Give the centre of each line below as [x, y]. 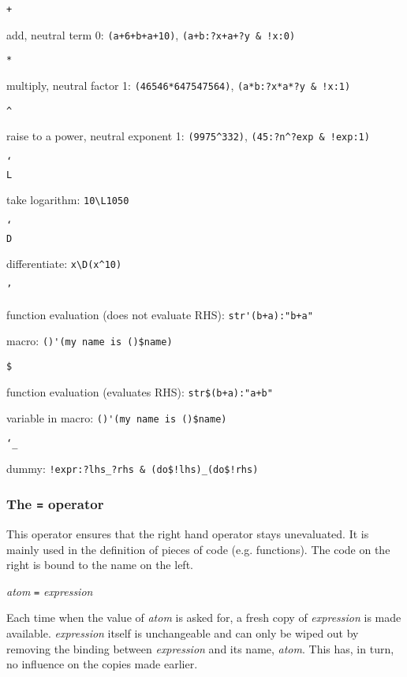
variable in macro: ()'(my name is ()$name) [117, 418]
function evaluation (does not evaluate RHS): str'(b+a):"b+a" [160, 314]
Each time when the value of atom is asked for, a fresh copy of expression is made [204, 617]
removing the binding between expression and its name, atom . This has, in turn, [200, 648]
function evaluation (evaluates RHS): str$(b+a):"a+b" [140, 391]
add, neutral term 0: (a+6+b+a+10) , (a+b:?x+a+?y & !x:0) [151, 34]
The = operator [55, 504]
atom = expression [50, 591]
